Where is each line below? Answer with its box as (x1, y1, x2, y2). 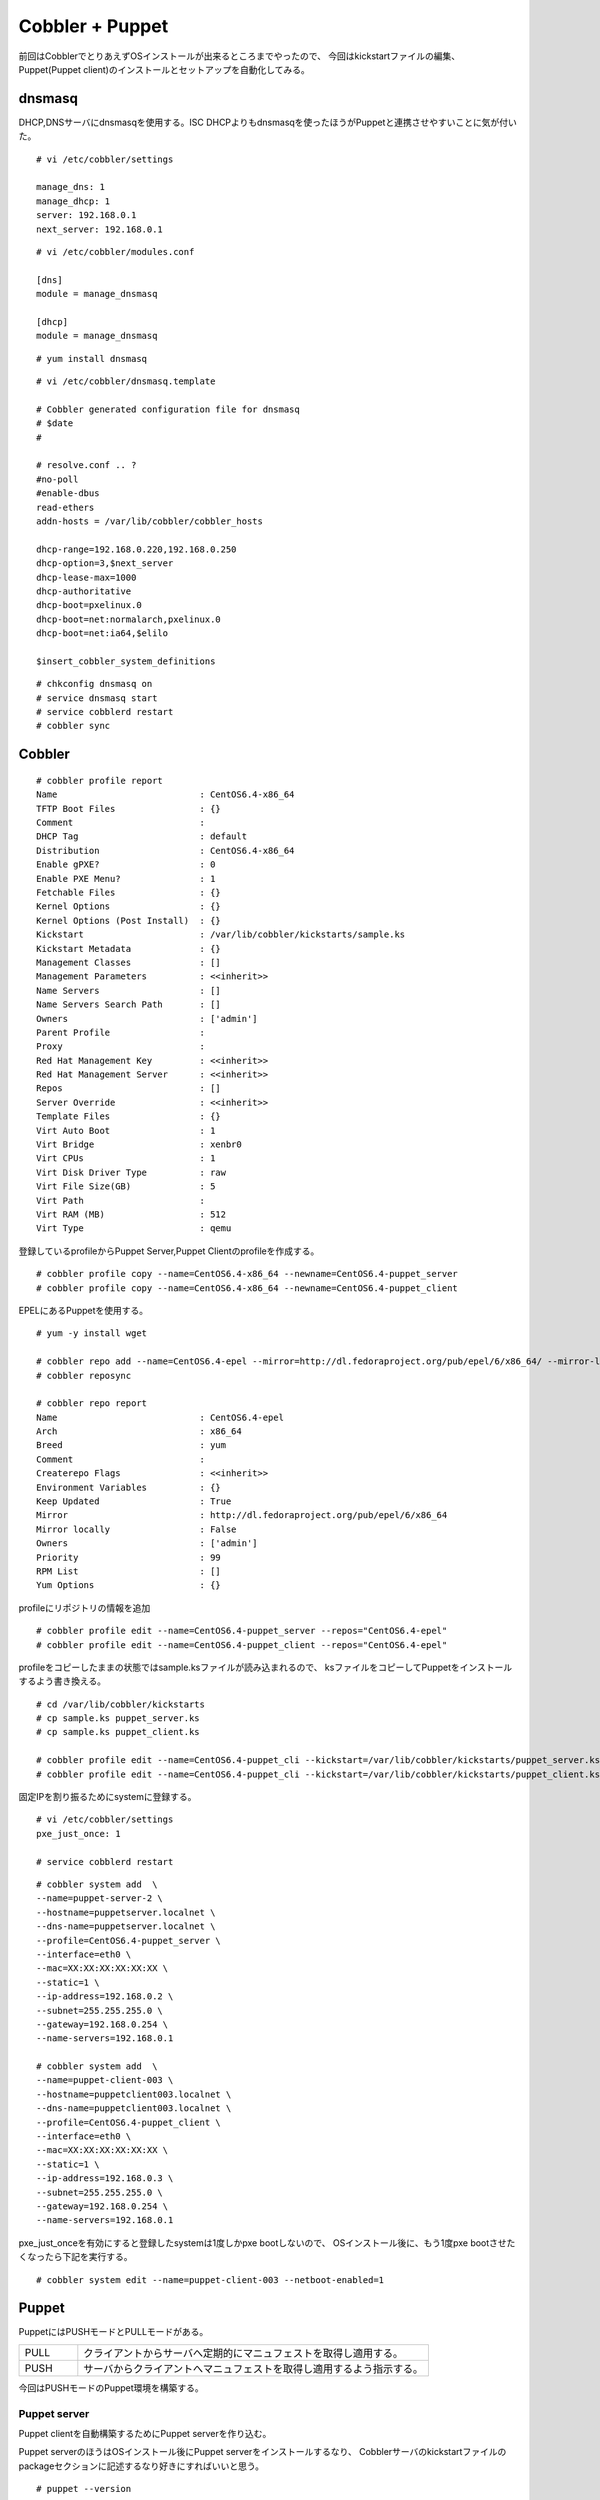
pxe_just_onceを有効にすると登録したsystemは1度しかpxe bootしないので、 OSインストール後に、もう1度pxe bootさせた (18, 2236, 516, 2249)
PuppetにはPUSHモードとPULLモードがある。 (18, 2326, 209, 2338)
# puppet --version (36, 2483, 132, 2495)
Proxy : (36, 1041, 205, 1052)
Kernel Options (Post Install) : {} (36, 915, 222, 926)
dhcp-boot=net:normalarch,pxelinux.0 (36, 613, 222, 625)
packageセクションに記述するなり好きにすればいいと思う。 (18, 2460, 265, 2472)
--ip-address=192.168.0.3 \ (36, 2173, 174, 2184)
